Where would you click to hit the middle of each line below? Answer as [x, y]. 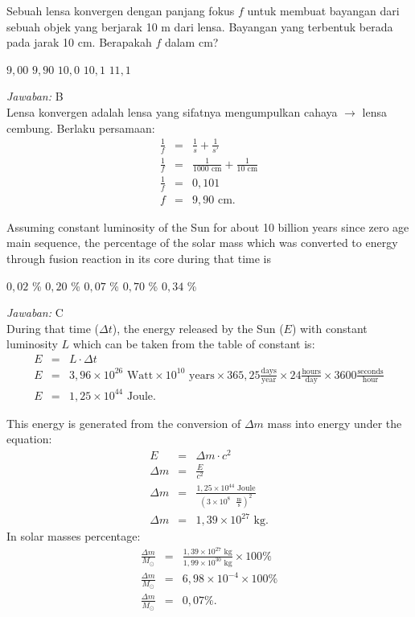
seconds [370, 371]
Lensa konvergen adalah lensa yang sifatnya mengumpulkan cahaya [172, 111]
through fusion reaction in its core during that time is [139, 258]
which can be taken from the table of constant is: [194, 344]
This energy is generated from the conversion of [124, 423]
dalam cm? [191, 42]
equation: [29, 439]
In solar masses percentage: [74, 536]
